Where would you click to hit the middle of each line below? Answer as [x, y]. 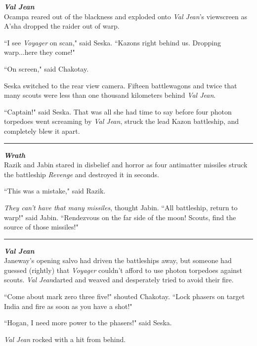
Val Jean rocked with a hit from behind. [65, 339]
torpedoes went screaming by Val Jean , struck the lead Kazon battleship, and [122, 121]
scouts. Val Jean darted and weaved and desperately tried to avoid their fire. [119, 280]
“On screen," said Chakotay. [46, 68]
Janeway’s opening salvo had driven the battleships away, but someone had [118, 260]
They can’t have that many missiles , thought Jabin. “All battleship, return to [121, 207]
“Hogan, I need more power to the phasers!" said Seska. [88, 323]
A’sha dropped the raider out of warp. [62, 26]
